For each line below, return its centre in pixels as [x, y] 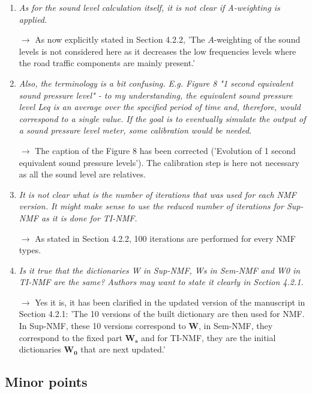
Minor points [46, 382]
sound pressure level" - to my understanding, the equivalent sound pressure [156, 95]
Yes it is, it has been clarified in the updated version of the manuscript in [170, 302]
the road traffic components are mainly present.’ [107, 63]
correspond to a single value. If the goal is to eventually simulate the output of [162, 118]
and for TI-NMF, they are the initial [208, 337]
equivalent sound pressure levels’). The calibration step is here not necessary [159, 162]
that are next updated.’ [123, 349]
